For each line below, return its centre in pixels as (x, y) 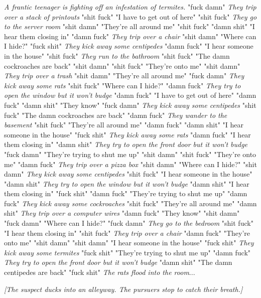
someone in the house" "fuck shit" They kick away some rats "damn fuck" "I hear (127, 134)
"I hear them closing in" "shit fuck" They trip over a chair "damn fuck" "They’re (127, 233)
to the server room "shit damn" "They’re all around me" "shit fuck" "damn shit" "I (129, 26)
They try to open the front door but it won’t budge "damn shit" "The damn (118, 262)
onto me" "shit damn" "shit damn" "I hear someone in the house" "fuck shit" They (129, 243)
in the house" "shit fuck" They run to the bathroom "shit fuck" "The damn (117, 55)
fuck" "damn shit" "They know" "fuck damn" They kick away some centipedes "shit (130, 105)
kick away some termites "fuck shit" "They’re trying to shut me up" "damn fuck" (127, 252)
